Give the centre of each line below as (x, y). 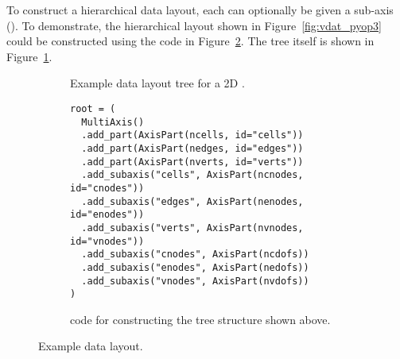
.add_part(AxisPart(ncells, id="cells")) (192, 135)
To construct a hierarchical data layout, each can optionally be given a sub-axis (200, 10)
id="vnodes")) (107, 241)
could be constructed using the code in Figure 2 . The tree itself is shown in (190, 41)
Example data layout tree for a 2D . (157, 83)
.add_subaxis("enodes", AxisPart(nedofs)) (195, 267)
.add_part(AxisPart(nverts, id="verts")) (192, 162)
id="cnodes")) (107, 188)
